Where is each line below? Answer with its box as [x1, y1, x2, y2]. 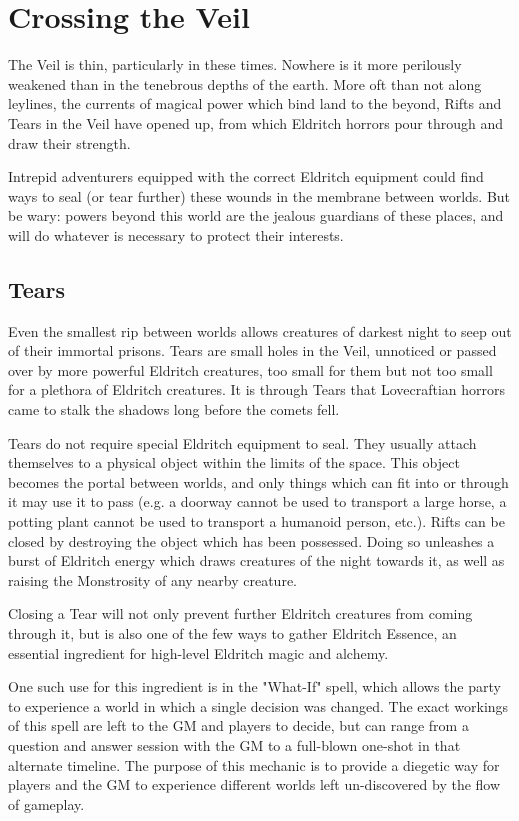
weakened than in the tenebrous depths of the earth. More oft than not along [8, 73, 482, 94]
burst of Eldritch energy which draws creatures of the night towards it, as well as [8, 550, 505, 571]
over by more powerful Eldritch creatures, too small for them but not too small [8, 359, 493, 380]
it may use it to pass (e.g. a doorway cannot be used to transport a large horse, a [8, 491, 507, 512]
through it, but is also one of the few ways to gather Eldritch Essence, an [8, 622, 457, 643]
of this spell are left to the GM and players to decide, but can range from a [8, 715, 469, 736]
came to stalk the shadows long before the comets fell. [8, 399, 340, 420]
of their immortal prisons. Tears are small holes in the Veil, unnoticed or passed [8, 340, 497, 361]
